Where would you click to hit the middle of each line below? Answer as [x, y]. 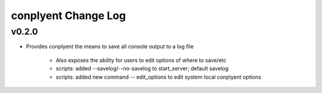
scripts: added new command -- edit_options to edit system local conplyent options [159, 77]
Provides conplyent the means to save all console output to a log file [110, 46]
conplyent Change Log [69, 15]
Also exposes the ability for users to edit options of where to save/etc [141, 60]
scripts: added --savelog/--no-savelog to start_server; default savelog [142, 69]
